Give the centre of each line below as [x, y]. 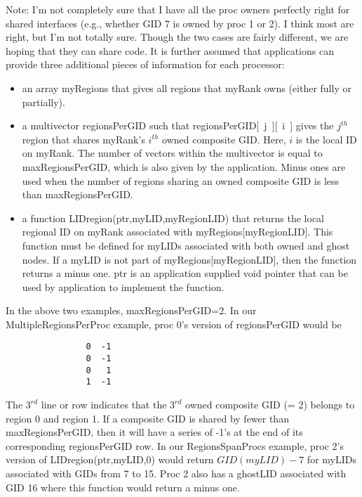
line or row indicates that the [104, 405]
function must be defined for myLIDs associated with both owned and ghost [186, 245]
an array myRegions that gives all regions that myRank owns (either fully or [187, 88]
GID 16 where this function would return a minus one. [123, 487]
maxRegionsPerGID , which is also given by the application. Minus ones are [184, 166]
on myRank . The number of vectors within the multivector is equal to [172, 153]
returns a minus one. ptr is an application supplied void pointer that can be [185, 273]
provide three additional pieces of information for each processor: [145, 64]
